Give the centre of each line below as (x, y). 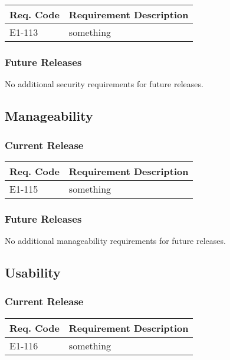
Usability (33, 273)
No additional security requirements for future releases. (104, 84)
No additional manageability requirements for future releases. (115, 241)
